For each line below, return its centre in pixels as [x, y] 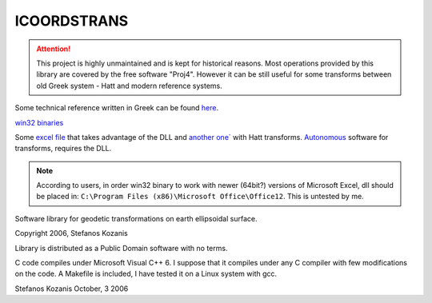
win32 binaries [39, 122]
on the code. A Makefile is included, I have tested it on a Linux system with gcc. [146, 274]
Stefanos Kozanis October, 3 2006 [72, 289]
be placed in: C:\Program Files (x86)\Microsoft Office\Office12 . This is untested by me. [200, 197]
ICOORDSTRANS [72, 21]
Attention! [54, 49]
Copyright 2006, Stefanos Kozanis [71, 233]
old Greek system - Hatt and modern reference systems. [130, 86]
